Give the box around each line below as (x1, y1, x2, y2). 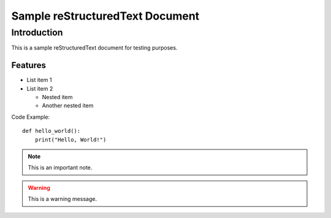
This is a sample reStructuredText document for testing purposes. (11, 44, 178, 51)
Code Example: (11, 113, 50, 121)
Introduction (11, 27, 63, 38)
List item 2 (26, 85, 53, 92)
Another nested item (42, 102, 94, 110)
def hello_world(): (22, 127, 81, 135)
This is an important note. (28, 164, 93, 171)
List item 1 (26, 77, 52, 84)
